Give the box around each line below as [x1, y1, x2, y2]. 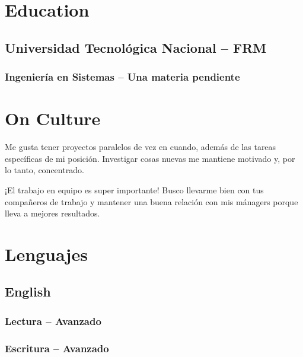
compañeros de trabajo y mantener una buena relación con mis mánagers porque [5, 195, 298, 208]
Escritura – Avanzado [5, 340, 109, 355]
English [5, 282, 51, 301]
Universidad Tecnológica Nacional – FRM [5, 38, 267, 56]
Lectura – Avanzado [5, 313, 101, 328]
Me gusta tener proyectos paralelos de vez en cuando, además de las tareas [5, 141, 276, 153]
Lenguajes [5, 241, 88, 266]
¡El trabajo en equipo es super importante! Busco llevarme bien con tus [5, 183, 264, 196]
